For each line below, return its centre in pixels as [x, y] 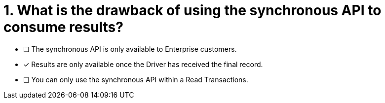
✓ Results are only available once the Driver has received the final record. [143, 64]
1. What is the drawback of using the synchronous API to [192, 10]
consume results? [63, 27]
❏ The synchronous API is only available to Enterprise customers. [130, 49]
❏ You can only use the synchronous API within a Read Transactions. [136, 79]
